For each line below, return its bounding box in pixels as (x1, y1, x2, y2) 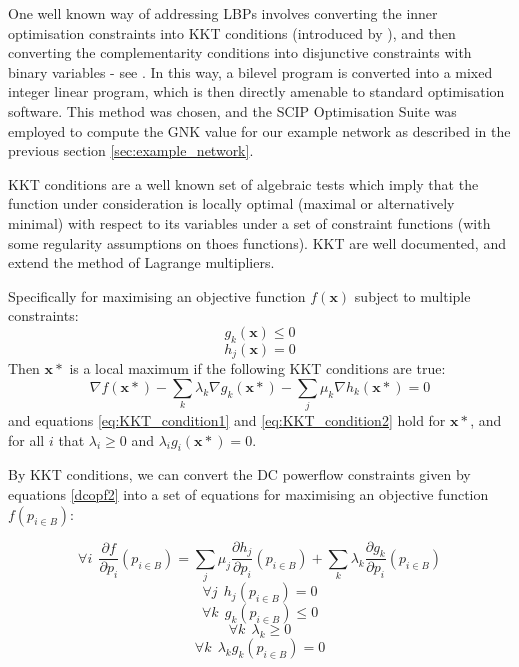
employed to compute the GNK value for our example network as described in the (8, 120, 511, 141)
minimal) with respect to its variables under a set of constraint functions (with (8, 212, 491, 233)
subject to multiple (354, 285, 471, 306)
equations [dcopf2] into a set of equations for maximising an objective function (8, 484, 489, 505)
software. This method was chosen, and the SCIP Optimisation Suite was (8, 100, 457, 121)
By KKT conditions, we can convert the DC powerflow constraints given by (8, 464, 471, 485)
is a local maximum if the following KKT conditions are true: (69, 358, 446, 379)
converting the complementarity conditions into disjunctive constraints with (8, 42, 472, 63)
